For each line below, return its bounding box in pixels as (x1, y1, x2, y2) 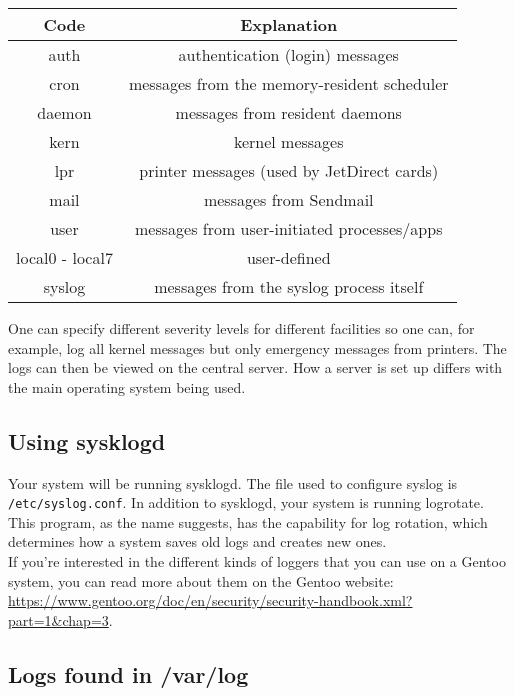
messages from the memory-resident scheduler (128, 72, 449, 95)
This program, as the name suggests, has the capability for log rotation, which (8, 511, 488, 532)
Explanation (240, 13, 338, 36)
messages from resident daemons (175, 101, 402, 124)
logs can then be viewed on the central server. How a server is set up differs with (8, 357, 503, 378)
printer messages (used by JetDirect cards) (139, 159, 439, 182)
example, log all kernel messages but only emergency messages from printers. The (8, 337, 507, 358)
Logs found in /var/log (8, 658, 249, 689)
